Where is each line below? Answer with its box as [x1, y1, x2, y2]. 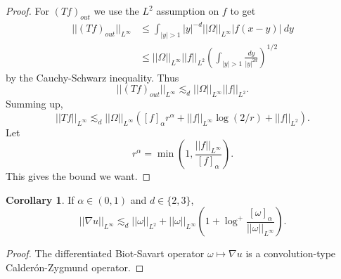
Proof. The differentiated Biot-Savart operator [6, 246, 205, 261]
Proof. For [6, 4, 50, 18]
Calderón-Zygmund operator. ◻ [6, 260, 144, 275]
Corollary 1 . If [6, 192, 75, 207]
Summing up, [6, 96, 63, 111]
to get [230, 4, 256, 18]
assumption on [156, 4, 219, 18]
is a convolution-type [245, 246, 336, 261]
